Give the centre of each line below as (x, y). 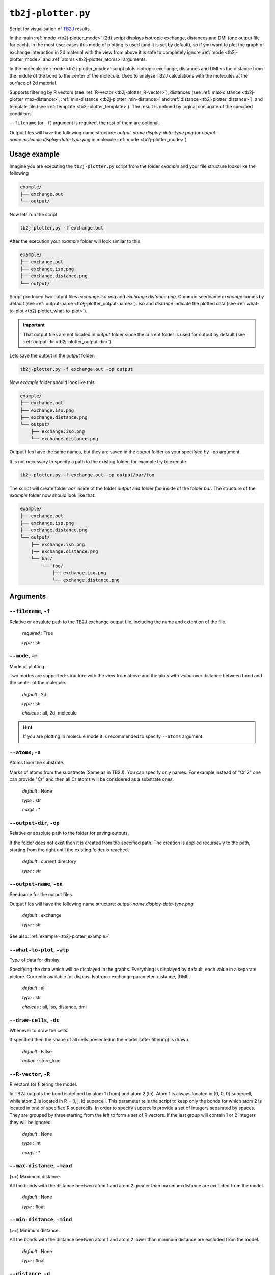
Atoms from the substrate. (37, 763)
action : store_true (41, 1061)
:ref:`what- (248, 303)
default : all (34, 988)
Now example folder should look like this (52, 382)
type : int (31, 1143)
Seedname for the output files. (41, 895)
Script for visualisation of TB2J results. (50, 29)
